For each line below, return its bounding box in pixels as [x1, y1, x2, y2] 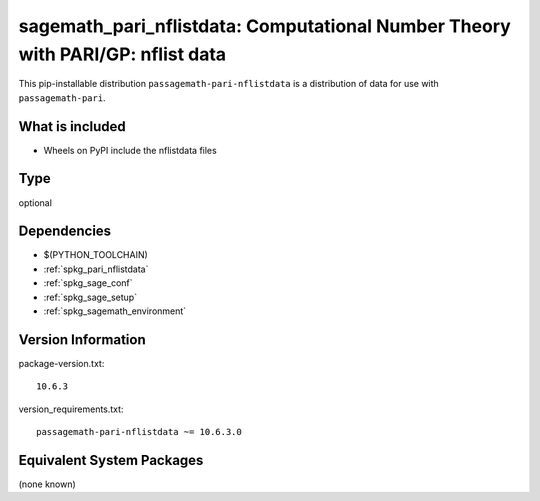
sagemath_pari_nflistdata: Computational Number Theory [18, 15, 512, 37]
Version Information [18, 331, 146, 348]
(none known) [18, 478, 77, 490]
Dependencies [18, 223, 112, 240]
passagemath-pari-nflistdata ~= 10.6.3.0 [36, 426, 242, 438]
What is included [18, 118, 127, 135]
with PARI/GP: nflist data [18, 43, 227, 65]
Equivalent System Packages [18, 451, 204, 469]
